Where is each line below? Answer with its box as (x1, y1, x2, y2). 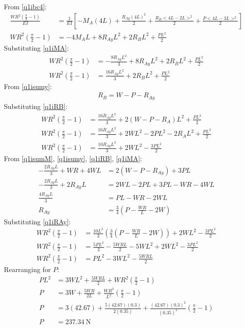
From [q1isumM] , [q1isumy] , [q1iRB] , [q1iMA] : (4, 153, 142, 164)
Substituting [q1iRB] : (4, 101, 68, 111)
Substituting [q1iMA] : (4, 43, 69, 53)
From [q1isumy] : (4, 81, 52, 91)
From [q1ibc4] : (4, 1, 47, 11)
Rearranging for (4, 264, 51, 274)
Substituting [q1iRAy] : (4, 216, 71, 226)
